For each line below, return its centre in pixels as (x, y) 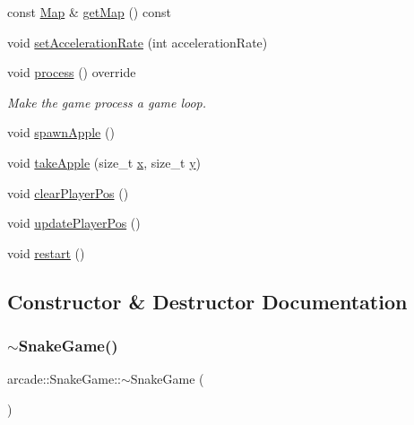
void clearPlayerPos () (68, 192)
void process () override (72, 72)
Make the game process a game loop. (107, 102)
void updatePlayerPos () (74, 223)
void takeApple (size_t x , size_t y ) (104, 162)
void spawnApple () (61, 132)
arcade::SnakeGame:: (64, 379)
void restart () (46, 252)
